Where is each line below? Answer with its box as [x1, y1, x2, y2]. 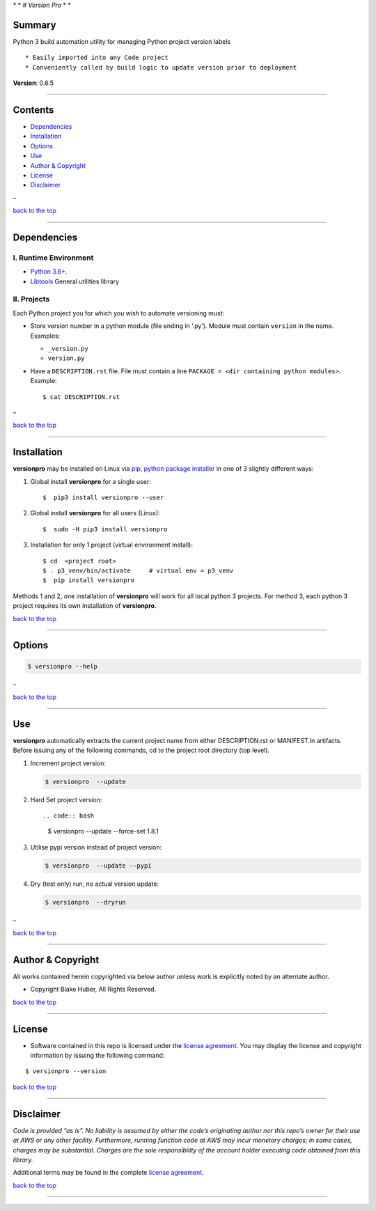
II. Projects [13, 295, 50, 304]
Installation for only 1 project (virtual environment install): [30, 540, 193, 549]
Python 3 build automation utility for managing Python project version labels [13, 37, 231, 45]
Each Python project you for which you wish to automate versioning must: [13, 308, 225, 317]
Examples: [30, 331, 61, 340]
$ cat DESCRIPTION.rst [42, 393, 120, 400]
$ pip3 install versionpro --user [42, 494, 164, 501]
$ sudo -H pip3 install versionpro [42, 525, 168, 533]
